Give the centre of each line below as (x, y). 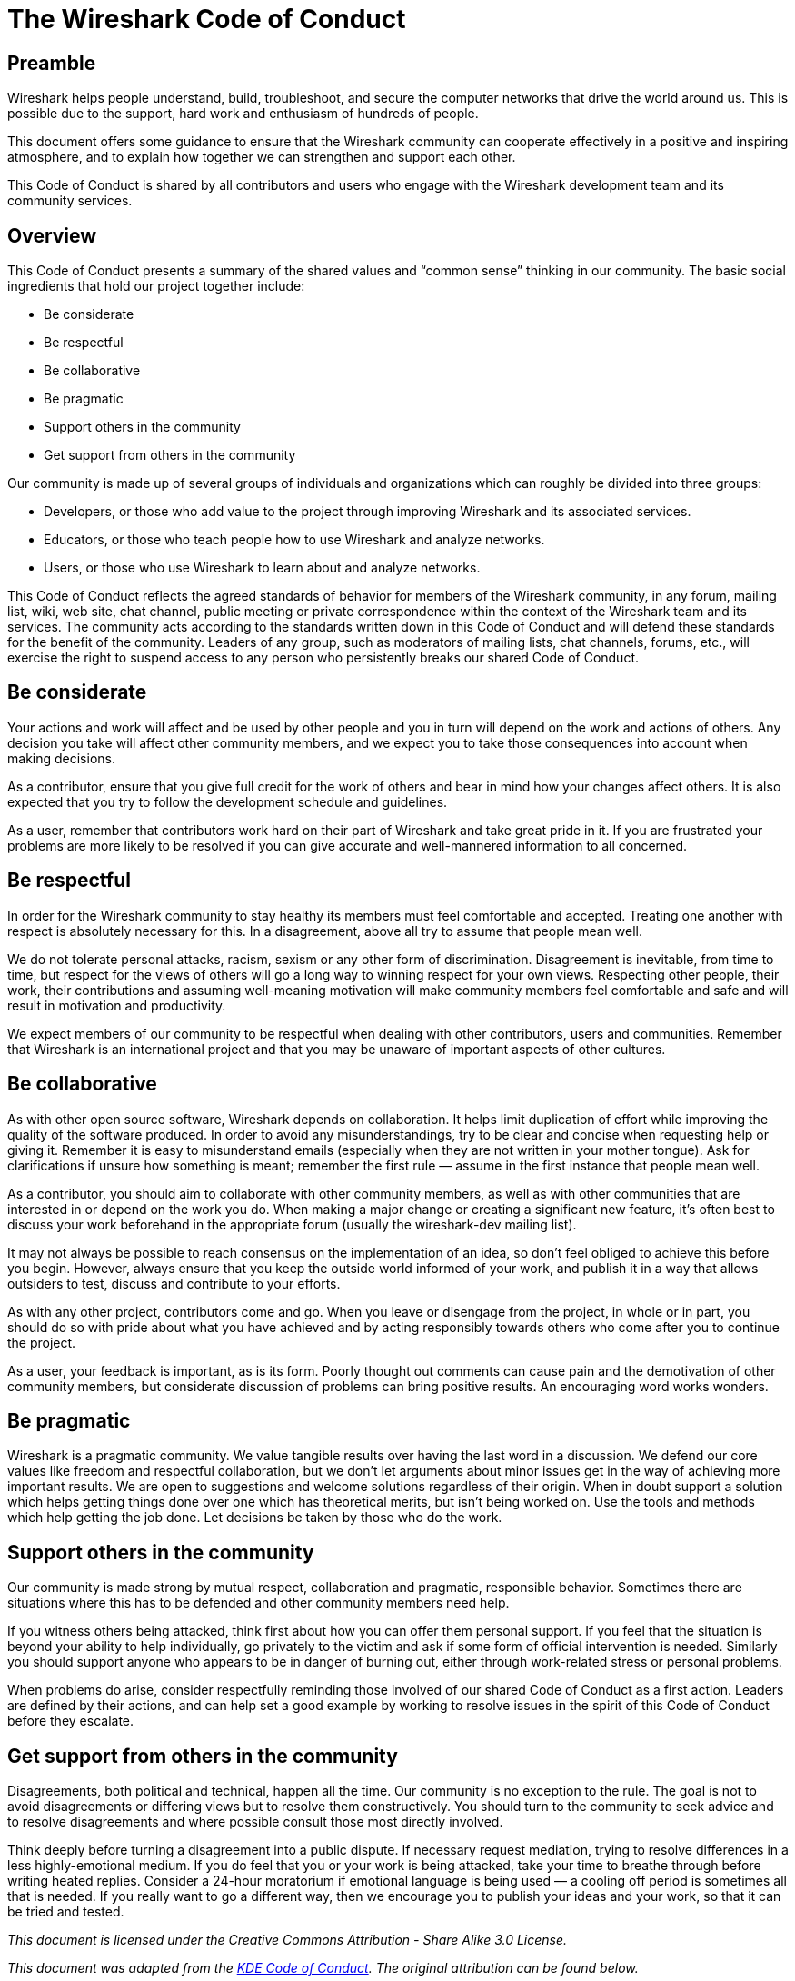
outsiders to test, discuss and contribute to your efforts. (174, 1283)
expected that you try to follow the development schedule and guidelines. (228, 801)
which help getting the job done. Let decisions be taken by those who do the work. (255, 1518)
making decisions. (61, 758)
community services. (70, 201)
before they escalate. (71, 1721)
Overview (52, 235)
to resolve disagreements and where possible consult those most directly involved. (255, 1822)
